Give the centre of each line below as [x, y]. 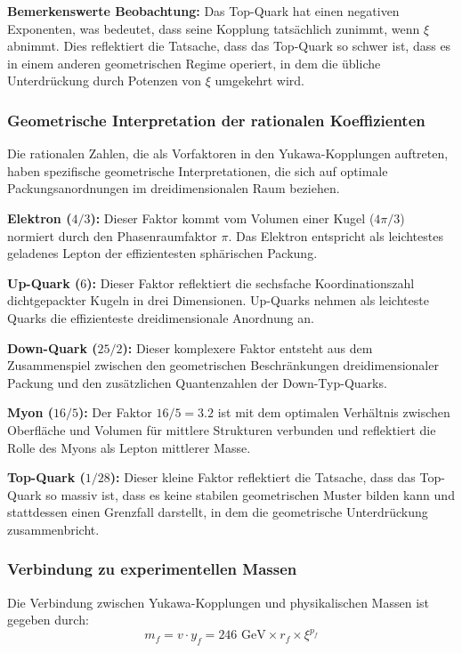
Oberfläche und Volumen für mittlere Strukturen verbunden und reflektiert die [222, 429]
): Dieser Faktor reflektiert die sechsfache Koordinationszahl [251, 282]
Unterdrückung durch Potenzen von [105, 81]
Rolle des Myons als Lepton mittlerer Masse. [129, 447]
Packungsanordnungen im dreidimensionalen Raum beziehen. [174, 188]
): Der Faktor [115, 412]
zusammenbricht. [53, 529]
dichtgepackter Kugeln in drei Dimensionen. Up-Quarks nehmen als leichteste [218, 300]
